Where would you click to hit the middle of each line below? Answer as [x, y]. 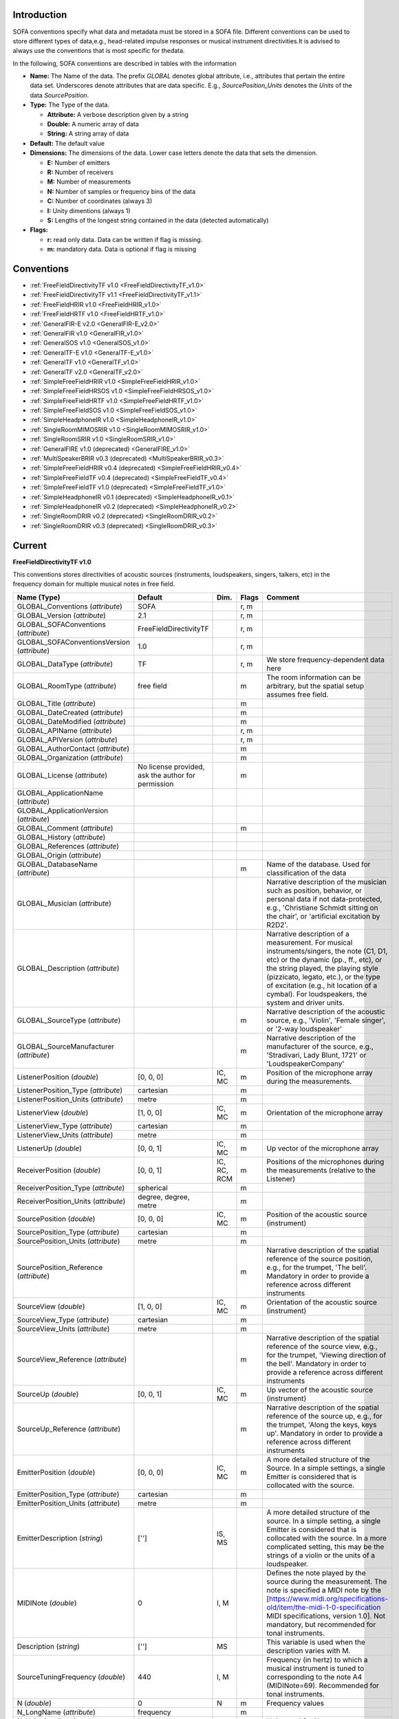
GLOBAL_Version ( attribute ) [62, 615]
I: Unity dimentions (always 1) [89, 210]
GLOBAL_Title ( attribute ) [56, 703]
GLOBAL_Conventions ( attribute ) [70, 606]
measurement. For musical [310, 942]
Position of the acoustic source [317, 1214]
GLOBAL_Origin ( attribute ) [59, 855]
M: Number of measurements [89, 182]
